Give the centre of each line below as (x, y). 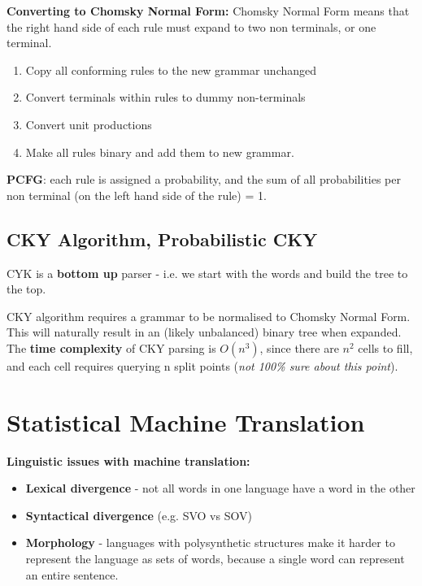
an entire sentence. (72, 574)
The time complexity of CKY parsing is (111, 347)
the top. (26, 289)
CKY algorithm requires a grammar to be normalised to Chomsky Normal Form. (209, 316)
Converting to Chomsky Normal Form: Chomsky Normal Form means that (208, 11)
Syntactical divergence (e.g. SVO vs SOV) (139, 515)
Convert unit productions (89, 124)
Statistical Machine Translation (186, 421)
